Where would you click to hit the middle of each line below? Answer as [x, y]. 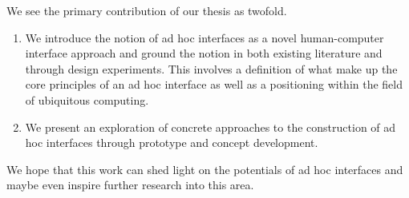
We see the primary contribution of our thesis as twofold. [147, 10]
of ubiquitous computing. [87, 99]
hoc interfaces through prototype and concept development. [172, 143]
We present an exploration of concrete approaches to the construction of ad [211, 127]
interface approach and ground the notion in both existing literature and [204, 53]
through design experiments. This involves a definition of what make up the [211, 68]
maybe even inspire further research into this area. [130, 185]
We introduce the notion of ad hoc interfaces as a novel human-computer [204, 37]
